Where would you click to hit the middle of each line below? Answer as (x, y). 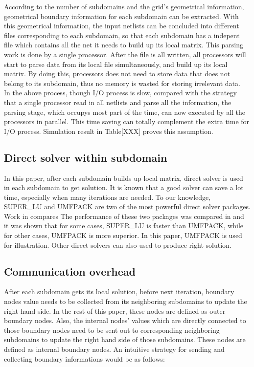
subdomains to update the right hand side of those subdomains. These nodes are (125, 339)
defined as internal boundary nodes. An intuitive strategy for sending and (114, 349)
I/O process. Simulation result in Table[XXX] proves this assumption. (109, 131)
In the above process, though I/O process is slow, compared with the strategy (120, 93)
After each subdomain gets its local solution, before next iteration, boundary (119, 291)
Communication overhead (70, 271)
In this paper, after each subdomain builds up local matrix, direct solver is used (124, 178)
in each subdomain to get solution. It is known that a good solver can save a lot (124, 187)
